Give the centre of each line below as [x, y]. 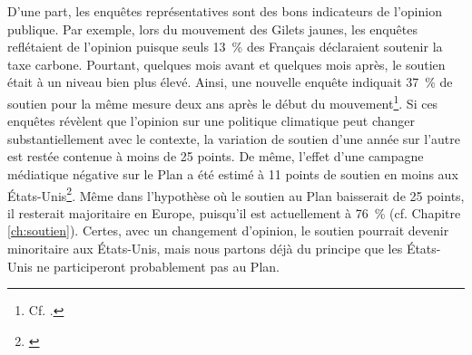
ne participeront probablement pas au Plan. [158, 266]
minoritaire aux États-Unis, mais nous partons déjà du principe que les [205, 249]
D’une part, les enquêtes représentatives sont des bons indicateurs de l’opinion [225, 11]
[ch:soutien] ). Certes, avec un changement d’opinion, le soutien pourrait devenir [228, 230]
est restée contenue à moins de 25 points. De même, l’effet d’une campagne [216, 156]
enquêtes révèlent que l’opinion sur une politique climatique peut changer [211, 121]
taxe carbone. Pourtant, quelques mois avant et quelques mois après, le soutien [226, 64]
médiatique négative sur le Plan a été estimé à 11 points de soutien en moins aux [233, 174]
